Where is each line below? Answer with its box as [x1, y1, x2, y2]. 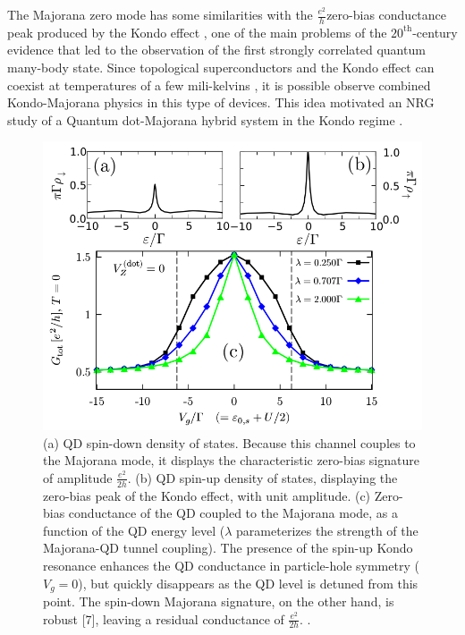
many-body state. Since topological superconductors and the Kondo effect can [7, 58, 435, 77]
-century [412, 22, 458, 41]
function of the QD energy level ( [43, 521, 225, 539]
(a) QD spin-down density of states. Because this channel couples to [43, 433, 416, 452]
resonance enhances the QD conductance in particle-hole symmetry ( [43, 555, 419, 574]
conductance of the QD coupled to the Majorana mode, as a [68, 504, 399, 522]
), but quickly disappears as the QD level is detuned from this [78, 573, 418, 592]
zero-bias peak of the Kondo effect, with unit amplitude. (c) [43, 486, 371, 504]
